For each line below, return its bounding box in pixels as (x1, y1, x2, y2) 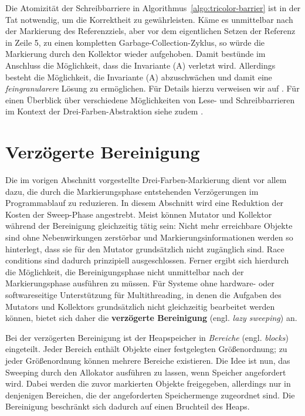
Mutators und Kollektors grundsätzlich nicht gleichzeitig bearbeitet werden (5, 300, 275, 312)
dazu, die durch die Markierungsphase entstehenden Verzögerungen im (5, 185, 259, 197)
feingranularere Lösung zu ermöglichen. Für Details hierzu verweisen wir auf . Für (5, 82, 300, 94)
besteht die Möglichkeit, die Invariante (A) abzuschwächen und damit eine (5, 70, 272, 83)
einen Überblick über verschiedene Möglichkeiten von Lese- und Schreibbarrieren (5, 93, 295, 106)
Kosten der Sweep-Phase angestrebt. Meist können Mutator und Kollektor (5, 208, 272, 220)
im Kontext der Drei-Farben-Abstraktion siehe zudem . (5, 105, 204, 117)
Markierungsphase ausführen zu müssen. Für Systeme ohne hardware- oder (5, 277, 274, 289)
